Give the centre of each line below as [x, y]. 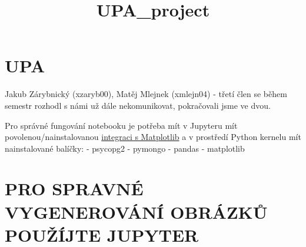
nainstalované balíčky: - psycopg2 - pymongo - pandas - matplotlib [125, 148]
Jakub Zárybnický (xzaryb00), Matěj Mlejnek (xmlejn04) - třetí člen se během [146, 94]
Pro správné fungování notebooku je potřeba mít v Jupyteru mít [121, 125]
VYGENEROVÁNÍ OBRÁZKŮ [136, 211]
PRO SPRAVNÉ [74, 188]
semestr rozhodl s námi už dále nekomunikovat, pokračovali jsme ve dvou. [138, 105]
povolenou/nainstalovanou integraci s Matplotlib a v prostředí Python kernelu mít [153, 137]
